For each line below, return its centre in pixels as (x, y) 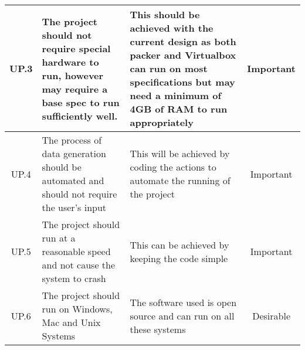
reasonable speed (76, 251)
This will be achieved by (180, 153)
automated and (73, 180)
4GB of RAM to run (179, 109)
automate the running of (180, 180)
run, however (73, 75)
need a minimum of (176, 95)
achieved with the (172, 28)
